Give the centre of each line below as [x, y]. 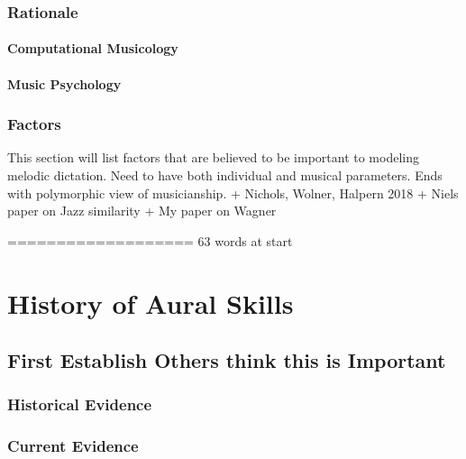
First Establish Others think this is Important [227, 360]
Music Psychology [64, 83]
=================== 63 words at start [150, 240]
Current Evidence [73, 446]
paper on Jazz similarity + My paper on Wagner [142, 211]
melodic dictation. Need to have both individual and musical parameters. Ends [225, 175]
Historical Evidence [80, 404]
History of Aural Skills [151, 303]
